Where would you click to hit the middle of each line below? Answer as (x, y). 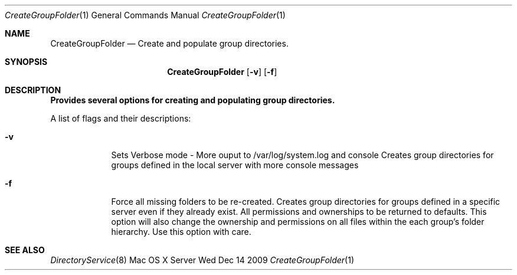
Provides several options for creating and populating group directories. (193, 100)
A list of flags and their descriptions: (121, 118)
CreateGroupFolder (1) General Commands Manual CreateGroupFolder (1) (145, 15)
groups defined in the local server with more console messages (235, 165)
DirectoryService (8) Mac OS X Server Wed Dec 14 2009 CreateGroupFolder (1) (202, 260)
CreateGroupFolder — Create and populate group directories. (169, 43)
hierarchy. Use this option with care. (181, 232)
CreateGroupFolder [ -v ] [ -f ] (222, 72)
